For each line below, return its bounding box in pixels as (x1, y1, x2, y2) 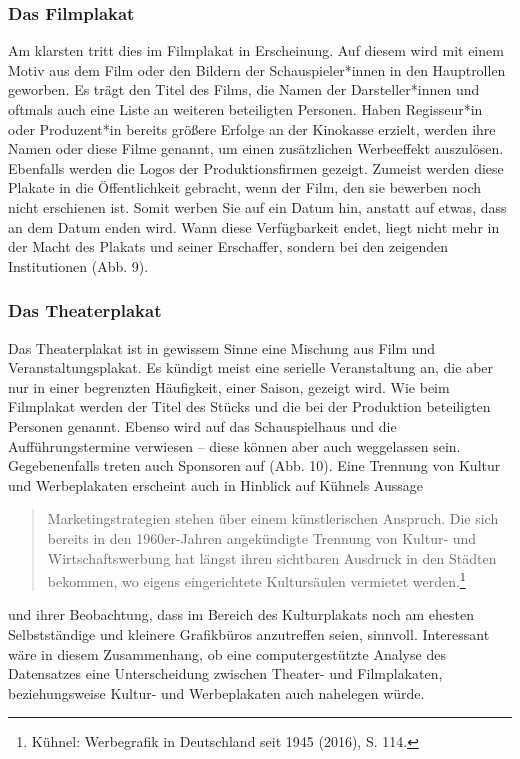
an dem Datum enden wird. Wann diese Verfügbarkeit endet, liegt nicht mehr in (8, 216, 500, 237)
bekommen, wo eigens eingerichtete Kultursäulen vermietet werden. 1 (47, 568, 466, 591)
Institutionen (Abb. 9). (8, 255, 149, 276)
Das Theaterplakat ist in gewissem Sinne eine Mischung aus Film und (8, 337, 436, 358)
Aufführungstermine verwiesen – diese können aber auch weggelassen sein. (8, 435, 461, 456)
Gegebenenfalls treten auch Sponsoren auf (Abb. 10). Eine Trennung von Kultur (8, 455, 501, 476)
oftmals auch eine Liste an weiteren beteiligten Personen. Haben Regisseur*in (8, 99, 483, 119)
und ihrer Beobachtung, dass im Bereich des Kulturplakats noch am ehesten (8, 604, 475, 625)
